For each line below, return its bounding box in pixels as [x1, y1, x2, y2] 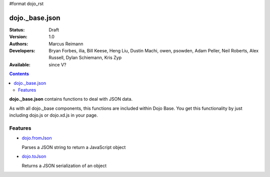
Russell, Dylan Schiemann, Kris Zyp [48, 55, 122, 61]
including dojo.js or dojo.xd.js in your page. [9, 112, 98, 118]
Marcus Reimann [48, 40, 83, 47]
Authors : [9, 40, 28, 47]
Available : [9, 61, 31, 67]
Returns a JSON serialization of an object [21, 163, 107, 169]
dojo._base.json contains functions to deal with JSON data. [9, 96, 132, 102]
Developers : [9, 48, 35, 54]
